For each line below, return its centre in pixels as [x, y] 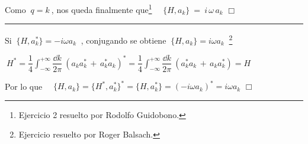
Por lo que [24, 86]
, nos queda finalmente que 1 [102, 9]
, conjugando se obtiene [123, 40]
